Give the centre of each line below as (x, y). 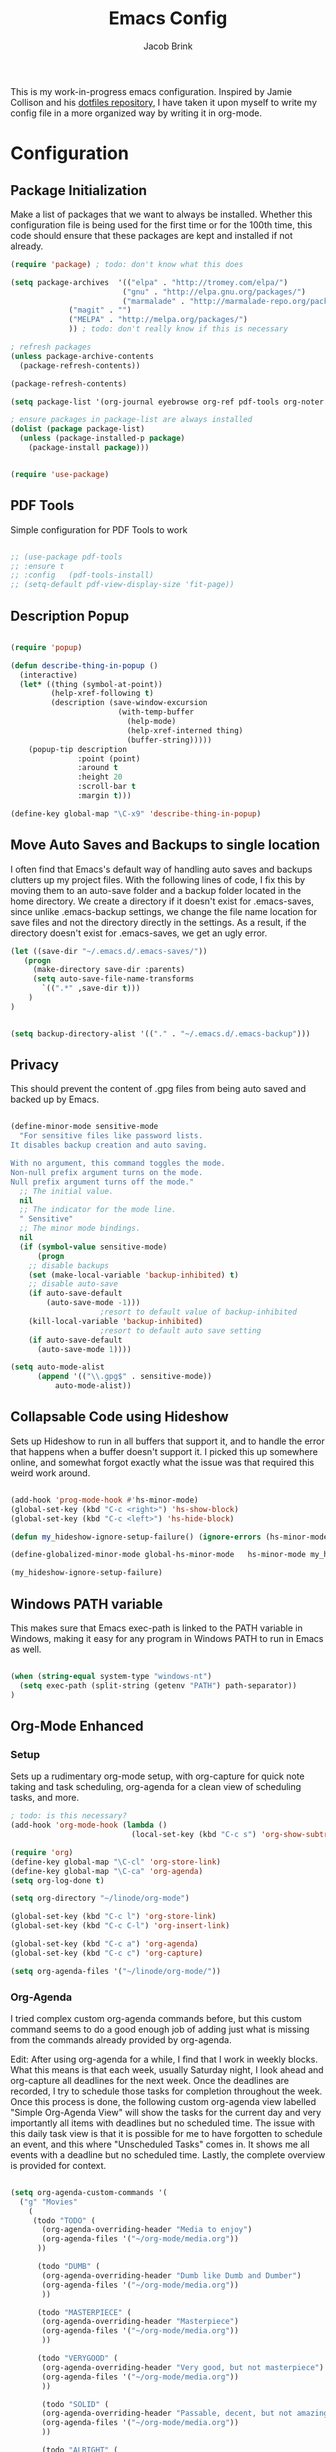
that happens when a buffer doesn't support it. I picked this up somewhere (164, 1451)
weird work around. (50, 1473)
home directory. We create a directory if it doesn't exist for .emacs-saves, (162, 901)
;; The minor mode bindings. (80, 1228)
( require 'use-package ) (60, 474)
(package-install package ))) (89, 448)
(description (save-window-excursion (129, 703)
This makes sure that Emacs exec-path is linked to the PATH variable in (156, 1628)
